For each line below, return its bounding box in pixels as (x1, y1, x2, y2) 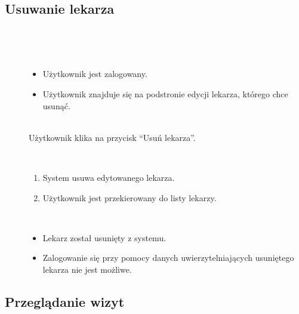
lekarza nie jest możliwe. (42, 263, 132, 275)
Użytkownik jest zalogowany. (42, 67, 147, 80)
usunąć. (42, 99, 70, 112)
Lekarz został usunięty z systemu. (42, 231, 167, 244)
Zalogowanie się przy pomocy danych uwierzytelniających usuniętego (42, 251, 294, 264)
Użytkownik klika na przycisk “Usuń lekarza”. (29, 131, 196, 143)
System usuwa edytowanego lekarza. (42, 171, 175, 183)
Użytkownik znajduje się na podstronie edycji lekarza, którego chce (42, 87, 288, 100)
